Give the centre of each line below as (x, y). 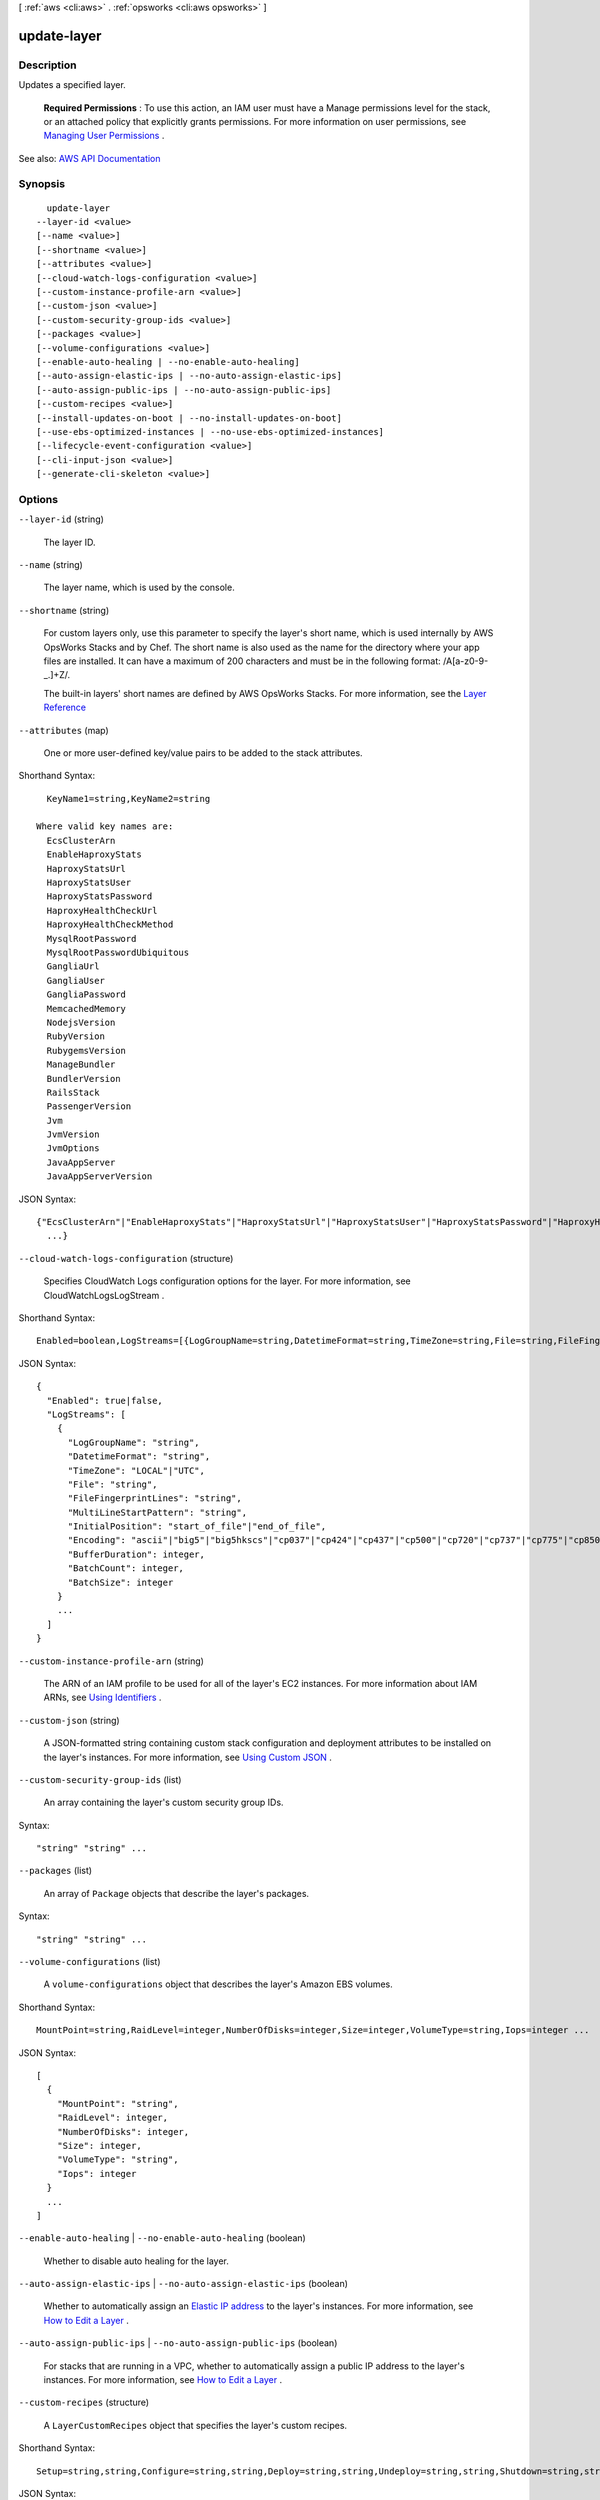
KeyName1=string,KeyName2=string (128, 798)
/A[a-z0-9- (466, 661)
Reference (65, 707)
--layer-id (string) (61, 519)
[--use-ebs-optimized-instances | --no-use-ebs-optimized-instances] (210, 431)
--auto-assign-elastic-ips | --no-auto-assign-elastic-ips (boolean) (183, 2284)
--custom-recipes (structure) (84, 2402)
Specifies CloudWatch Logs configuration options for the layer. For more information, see (227, 1281)
